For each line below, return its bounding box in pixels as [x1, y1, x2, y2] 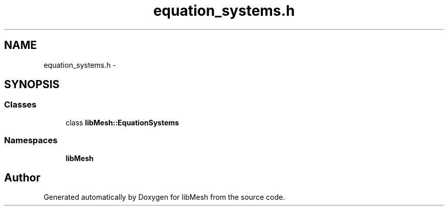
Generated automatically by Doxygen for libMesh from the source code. [43, 193, 285, 202]
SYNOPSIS [4, 78, 60, 91]
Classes [4, 99, 37, 110]
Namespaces [4, 135, 58, 146]
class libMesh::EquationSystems [65, 118, 179, 127]
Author [4, 171, 40, 184]
